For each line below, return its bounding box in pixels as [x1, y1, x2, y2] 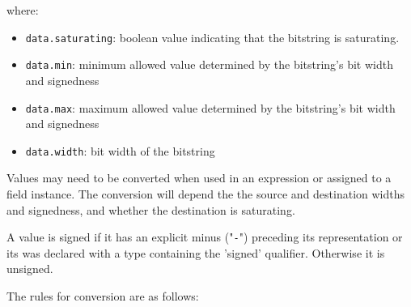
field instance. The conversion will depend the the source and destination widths [6, 185, 405, 202]
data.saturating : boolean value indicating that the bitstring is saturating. [25, 28, 400, 45]
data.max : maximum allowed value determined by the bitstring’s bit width [25, 99, 396, 116]
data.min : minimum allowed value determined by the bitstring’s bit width [25, 56, 393, 73]
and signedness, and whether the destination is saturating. [6, 201, 295, 218]
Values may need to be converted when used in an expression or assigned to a [6, 169, 392, 186]
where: [6, 2, 39, 18]
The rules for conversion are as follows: [6, 288, 199, 305]
